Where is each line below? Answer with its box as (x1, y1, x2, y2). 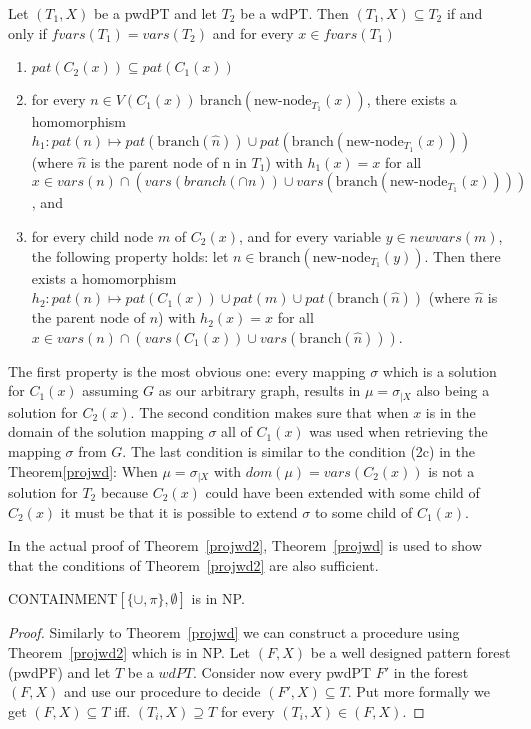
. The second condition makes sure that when (130, 401, 409, 422)
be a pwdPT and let (93, 3, 217, 23)
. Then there (424, 245, 501, 266)
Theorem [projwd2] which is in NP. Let (8, 642, 251, 662)
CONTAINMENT (8, 588, 118, 609)
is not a (428, 460, 475, 481)
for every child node (31, 225, 154, 246)
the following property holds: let (31, 245, 229, 266)
